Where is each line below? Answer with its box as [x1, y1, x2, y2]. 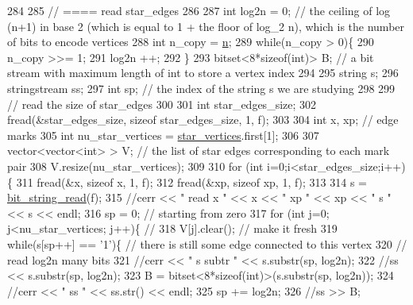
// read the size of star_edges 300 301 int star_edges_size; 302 [7, 95, 317, 112]
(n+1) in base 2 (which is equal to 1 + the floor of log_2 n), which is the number [7, 17, 405, 34]
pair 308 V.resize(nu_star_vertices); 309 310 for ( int [7, 157, 264, 174]
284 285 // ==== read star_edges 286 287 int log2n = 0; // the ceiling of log [7, 2, 391, 18]
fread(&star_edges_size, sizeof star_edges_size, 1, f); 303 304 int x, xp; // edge [7, 111, 399, 128]
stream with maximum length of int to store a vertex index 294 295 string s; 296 [7, 64, 399, 81]
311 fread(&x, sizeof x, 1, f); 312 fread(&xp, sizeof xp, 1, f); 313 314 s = [16, 173, 367, 190]
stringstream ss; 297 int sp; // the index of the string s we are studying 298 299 [7, 79, 396, 96]
